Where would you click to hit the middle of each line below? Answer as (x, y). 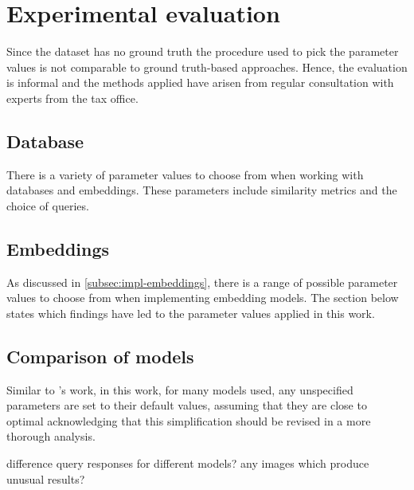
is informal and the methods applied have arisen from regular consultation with (200, 82)
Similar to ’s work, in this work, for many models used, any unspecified (180, 389)
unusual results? (46, 478)
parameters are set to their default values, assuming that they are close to (187, 405)
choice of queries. (48, 205)
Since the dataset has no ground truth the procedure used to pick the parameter (203, 51)
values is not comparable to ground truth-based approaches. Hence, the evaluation (207, 67)
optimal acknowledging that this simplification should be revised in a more (189, 420)
